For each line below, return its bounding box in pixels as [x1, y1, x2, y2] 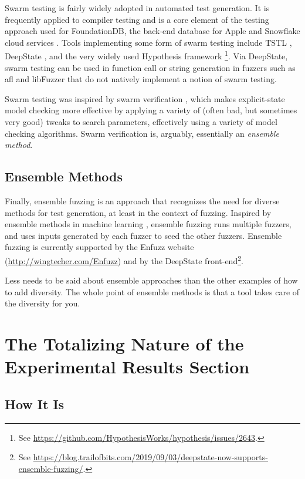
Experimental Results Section [5, 355, 250, 379]
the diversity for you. [5, 297, 80, 309]
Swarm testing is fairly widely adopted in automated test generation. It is [5, 2, 270, 14]
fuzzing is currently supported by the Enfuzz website [5, 241, 194, 253]
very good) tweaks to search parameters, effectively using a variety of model [5, 116, 277, 127]
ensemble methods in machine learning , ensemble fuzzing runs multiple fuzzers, [5, 218, 292, 230]
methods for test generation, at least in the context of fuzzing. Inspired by [5, 206, 272, 218]
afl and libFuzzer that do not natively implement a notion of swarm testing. [5, 73, 277, 85]
